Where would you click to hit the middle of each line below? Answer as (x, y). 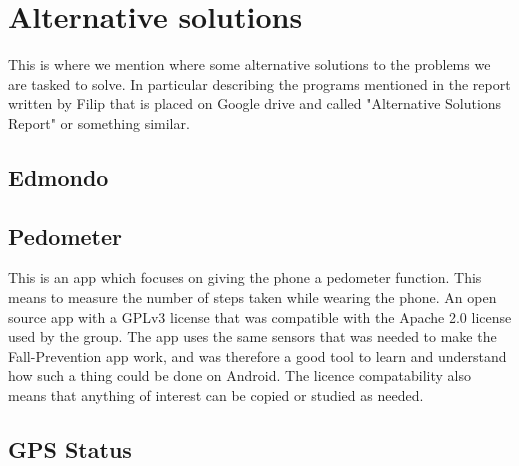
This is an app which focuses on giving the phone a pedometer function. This (245, 277)
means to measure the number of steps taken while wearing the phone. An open (252, 297)
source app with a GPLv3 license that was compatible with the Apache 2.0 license (260, 316)
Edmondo (58, 176)
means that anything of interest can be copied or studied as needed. (216, 395)
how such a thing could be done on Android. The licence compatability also (239, 375)
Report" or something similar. (99, 122)
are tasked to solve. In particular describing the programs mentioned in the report (259, 83)
